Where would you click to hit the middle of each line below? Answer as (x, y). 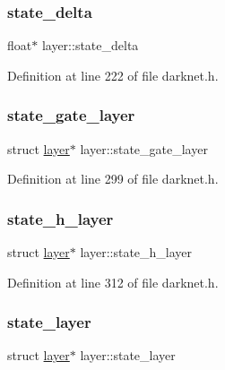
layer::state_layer (128, 355)
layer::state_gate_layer (144, 148)
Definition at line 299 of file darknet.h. (113, 179)
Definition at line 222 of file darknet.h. (113, 75)
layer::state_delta (90, 45)
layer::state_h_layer (136, 252)
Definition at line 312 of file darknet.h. (113, 282)
